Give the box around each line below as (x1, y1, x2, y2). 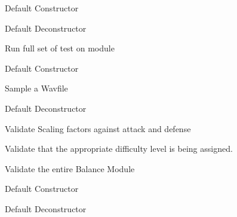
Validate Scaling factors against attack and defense (5, 122, 191, 135)
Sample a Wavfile (5, 82, 68, 94)
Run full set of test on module (5, 42, 115, 54)
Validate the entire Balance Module (5, 162, 135, 175)
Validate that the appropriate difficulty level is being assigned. (5, 142, 233, 155)
